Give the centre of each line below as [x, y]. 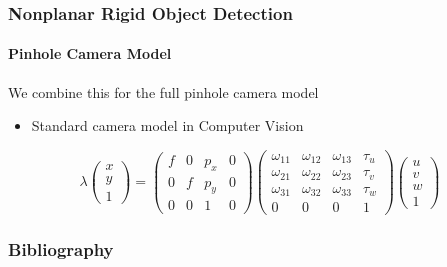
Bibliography [61, 249]
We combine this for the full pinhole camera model [163, 91]
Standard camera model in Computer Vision [167, 125]
